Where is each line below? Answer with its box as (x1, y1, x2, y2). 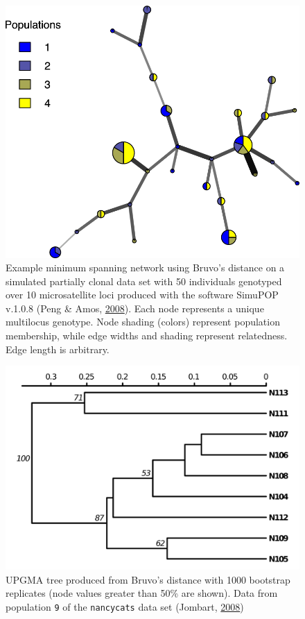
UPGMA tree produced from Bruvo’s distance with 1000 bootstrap (6, 572, 290, 586)
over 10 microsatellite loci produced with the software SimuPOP (6, 287, 279, 302)
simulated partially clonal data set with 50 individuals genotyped (6, 273, 282, 288)
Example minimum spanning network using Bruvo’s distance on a (6, 260, 285, 275)
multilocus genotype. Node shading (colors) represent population (6, 314, 280, 329)
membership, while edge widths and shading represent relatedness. (6, 328, 288, 343)
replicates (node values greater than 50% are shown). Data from (6, 586, 278, 600)
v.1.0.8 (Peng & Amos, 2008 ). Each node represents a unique (6, 300, 264, 315)
